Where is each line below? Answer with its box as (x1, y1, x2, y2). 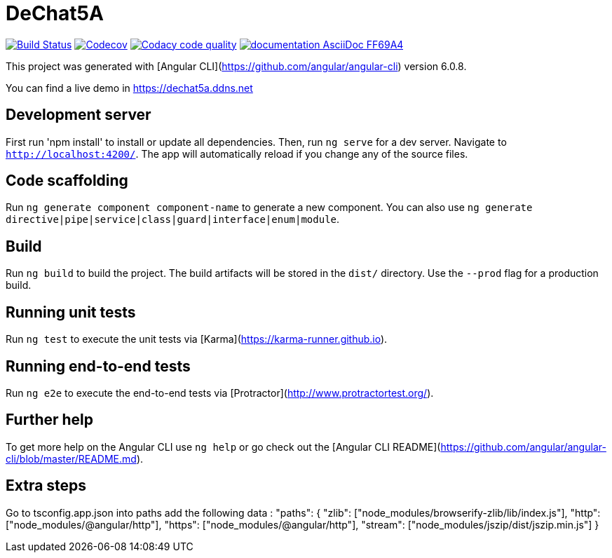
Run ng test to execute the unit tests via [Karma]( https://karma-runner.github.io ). (6, 333, 388, 346)
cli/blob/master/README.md (6, 452, 137, 465)
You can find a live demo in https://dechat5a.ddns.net (6, 81, 253, 94)
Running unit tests (6, 303, 136, 321)
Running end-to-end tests (6, 357, 191, 375)
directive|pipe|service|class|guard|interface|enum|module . (6, 213, 340, 226)
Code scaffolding (6, 172, 128, 190)
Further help (6, 411, 94, 429)
